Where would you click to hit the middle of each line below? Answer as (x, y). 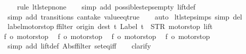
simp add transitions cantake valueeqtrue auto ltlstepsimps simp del (125, 16)
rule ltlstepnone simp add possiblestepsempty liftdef (106, 6)
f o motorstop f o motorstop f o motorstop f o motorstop (107, 36)
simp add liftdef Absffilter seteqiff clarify (79, 46)
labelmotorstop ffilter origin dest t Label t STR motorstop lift (110, 26)
